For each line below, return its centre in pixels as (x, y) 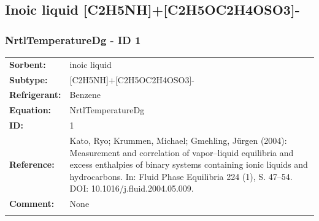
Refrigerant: (35, 95)
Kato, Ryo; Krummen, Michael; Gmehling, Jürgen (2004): (178, 140)
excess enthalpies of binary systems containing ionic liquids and (189, 164)
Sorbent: (28, 64)
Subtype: (29, 79)
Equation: (30, 110)
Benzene (85, 95)
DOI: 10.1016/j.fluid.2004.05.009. (132, 188)
